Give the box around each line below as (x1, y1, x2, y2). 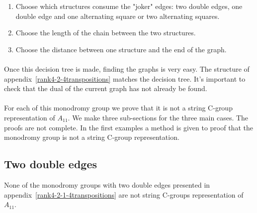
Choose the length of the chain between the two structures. (15, 27, 196, 38)
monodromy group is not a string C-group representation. (4, 132, 179, 142)
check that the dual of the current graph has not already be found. (4, 83, 207, 94)
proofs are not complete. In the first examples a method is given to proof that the (4, 122, 253, 132)
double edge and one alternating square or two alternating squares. (15, 10, 220, 21)
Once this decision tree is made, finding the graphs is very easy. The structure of (4, 63, 250, 74)
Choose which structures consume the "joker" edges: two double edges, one (15, 1, 243, 11)
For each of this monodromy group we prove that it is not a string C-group (4, 103, 233, 113)
